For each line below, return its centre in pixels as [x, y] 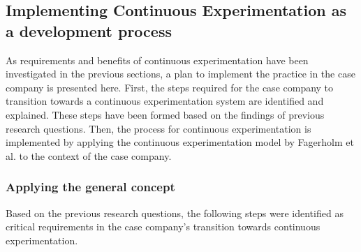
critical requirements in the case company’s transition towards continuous [163, 227]
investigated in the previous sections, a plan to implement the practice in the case [180, 74]
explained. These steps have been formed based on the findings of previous [165, 114]
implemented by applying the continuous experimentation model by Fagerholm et [180, 142]
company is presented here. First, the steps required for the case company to [170, 87]
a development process [89, 30]
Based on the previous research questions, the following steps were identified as [175, 213]
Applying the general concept [90, 187]
